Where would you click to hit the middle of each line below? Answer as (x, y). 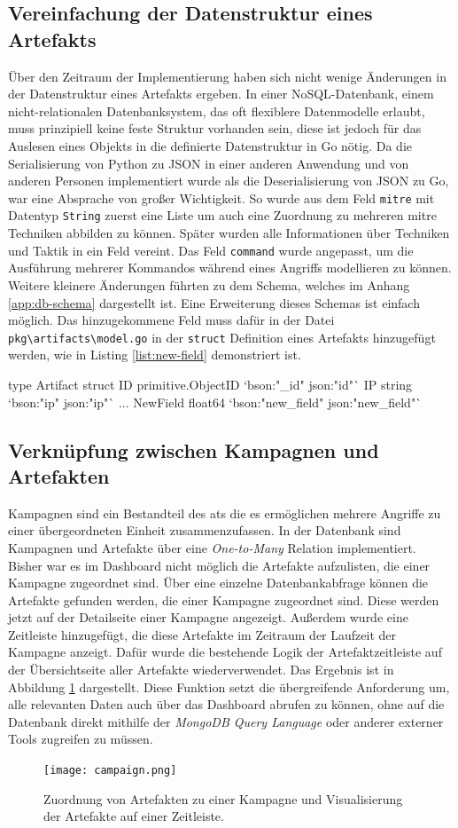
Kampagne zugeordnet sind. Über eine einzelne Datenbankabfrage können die (218, 583)
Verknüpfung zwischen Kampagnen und (194, 449)
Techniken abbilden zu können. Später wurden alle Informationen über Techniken (229, 233)
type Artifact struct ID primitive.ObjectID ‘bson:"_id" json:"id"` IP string (210, 384)
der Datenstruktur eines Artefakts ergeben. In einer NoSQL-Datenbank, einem (221, 94)
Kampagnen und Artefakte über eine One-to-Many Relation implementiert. (212, 547)
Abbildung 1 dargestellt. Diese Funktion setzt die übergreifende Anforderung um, (229, 686)
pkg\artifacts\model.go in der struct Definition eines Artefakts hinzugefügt (222, 337)
